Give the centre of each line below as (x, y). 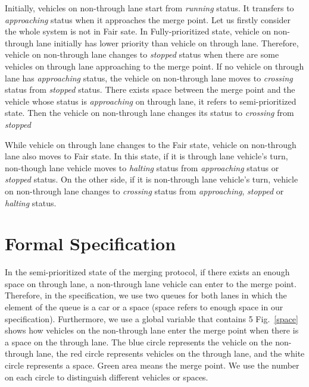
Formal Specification (90, 243)
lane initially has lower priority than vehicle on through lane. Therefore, (167, 43)
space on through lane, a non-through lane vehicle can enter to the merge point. (151, 283)
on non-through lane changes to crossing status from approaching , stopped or (144, 191)
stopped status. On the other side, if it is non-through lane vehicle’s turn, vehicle (152, 179)
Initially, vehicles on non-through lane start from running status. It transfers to (149, 8)
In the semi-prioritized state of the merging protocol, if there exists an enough (147, 272)
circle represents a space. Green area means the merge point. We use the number (152, 365)
